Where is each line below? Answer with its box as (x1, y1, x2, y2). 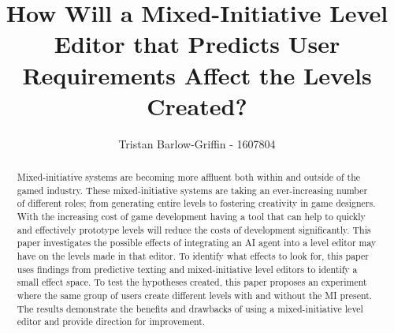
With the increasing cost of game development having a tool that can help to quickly (17, 210, 366, 223)
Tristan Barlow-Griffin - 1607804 (118, 135, 276, 152)
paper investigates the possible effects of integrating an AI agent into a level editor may (17, 236, 377, 249)
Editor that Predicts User (54, 28, 340, 60)
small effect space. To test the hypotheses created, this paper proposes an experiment (17, 275, 367, 289)
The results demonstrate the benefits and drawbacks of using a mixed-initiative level (17, 301, 363, 315)
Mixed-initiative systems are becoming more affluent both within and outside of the (17, 170, 361, 184)
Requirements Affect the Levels (22, 58, 372, 91)
